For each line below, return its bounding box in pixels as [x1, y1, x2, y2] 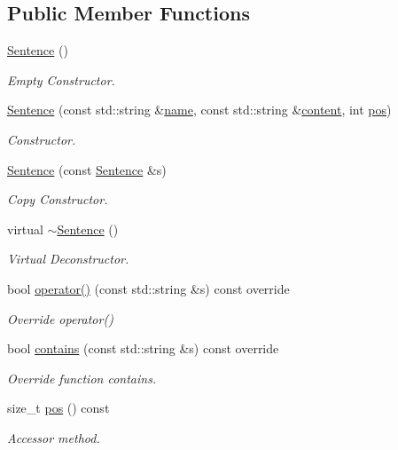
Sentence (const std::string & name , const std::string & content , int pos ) [7, 100, 392, 119]
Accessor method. [7, 428, 100, 446]
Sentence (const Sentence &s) [7, 160, 167, 178]
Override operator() [7, 309, 113, 328]
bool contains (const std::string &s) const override [7, 339, 279, 358]
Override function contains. [7, 368, 157, 387]
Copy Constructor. [7, 190, 108, 209]
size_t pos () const [7, 399, 110, 417]
